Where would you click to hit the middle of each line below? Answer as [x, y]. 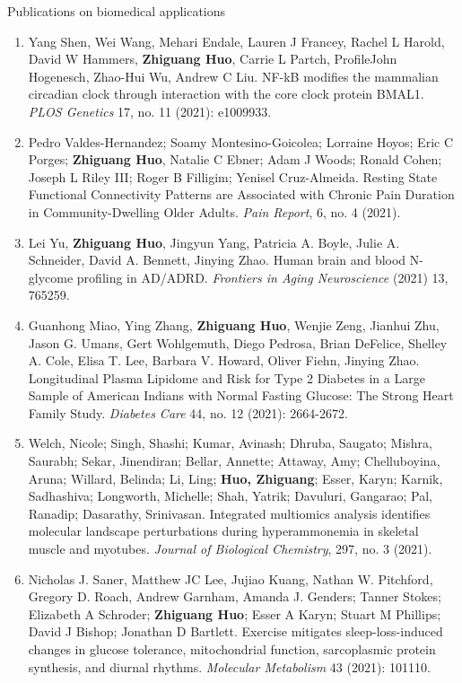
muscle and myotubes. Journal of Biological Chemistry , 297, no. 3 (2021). [230, 549]
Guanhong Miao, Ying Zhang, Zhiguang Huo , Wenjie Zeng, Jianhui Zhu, [234, 324]
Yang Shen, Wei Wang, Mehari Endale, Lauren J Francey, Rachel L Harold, [236, 41]
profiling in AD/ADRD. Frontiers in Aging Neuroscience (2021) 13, [262, 277]
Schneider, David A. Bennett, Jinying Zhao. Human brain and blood [217, 260]
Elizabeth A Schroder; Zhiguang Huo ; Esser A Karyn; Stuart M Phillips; [235, 613]
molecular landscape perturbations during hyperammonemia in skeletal [223, 531]
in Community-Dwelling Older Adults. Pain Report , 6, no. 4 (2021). [214, 211]
